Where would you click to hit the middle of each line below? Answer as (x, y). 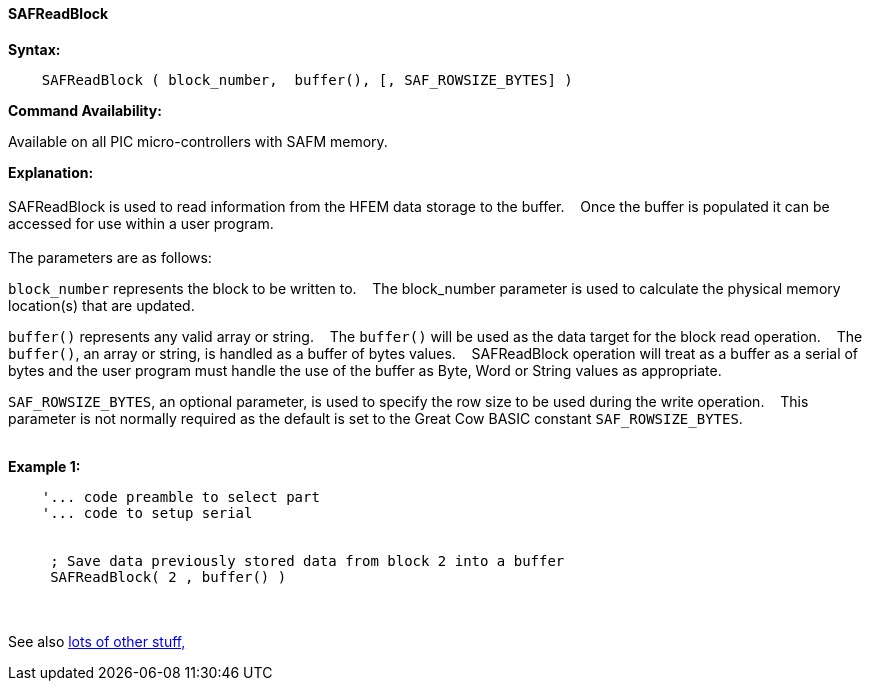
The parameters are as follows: (110, 257)
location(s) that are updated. (101, 305)
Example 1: (44, 466)
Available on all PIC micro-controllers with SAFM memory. (198, 141)
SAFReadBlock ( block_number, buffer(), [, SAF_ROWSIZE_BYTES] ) (307, 79)
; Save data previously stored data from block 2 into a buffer (307, 560)
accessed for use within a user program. (141, 223)
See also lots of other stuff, (97, 641)
